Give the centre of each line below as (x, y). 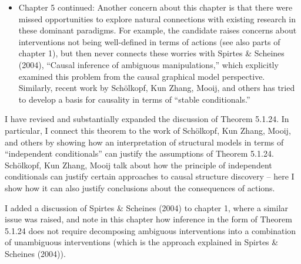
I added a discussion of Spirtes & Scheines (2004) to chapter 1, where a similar (147, 207)
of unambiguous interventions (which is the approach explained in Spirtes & (142, 242)
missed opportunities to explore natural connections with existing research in (157, 18)
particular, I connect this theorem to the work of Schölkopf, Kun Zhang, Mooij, (148, 130)
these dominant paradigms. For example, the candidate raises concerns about (158, 30)
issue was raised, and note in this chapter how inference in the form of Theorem (148, 219)
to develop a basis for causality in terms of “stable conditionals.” (134, 99)
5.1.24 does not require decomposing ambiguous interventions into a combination (150, 230)
